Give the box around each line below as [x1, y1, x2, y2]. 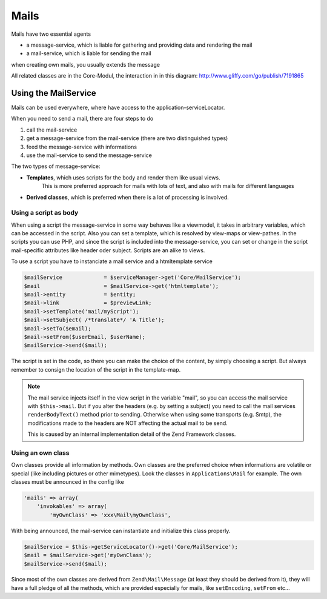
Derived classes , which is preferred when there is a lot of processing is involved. [26, 193, 230, 201]
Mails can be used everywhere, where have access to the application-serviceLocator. [11, 104, 225, 112]
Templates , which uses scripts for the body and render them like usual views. [26, 173, 220, 181]
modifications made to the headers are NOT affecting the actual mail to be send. [27, 419, 228, 427]
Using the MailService [11, 88, 96, 98]
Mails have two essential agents [11, 30, 91, 38]
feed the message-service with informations [26, 143, 137, 150]
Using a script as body [11, 209, 79, 217]
